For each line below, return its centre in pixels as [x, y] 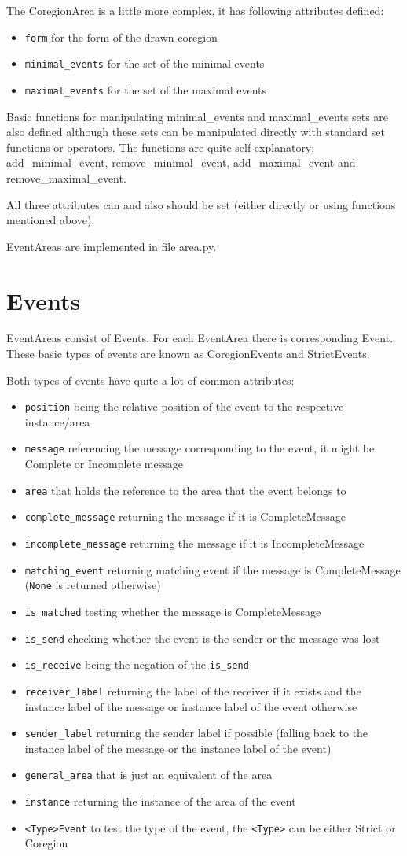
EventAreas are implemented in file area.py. [112, 246]
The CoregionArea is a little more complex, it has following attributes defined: [195, 10]
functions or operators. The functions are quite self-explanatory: [161, 147]
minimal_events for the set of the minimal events [145, 63]
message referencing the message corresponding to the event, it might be [200, 448]
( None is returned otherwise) [93, 585]
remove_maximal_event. [66, 177]
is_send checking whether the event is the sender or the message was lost [202, 638]
